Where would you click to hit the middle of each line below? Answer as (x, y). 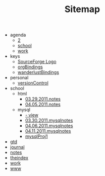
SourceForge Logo (37, 62)
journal (17, 147)
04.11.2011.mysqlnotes (48, 131)
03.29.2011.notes (43, 99)
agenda (18, 35)
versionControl (33, 83)
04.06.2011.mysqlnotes (49, 126)
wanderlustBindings (38, 72)
